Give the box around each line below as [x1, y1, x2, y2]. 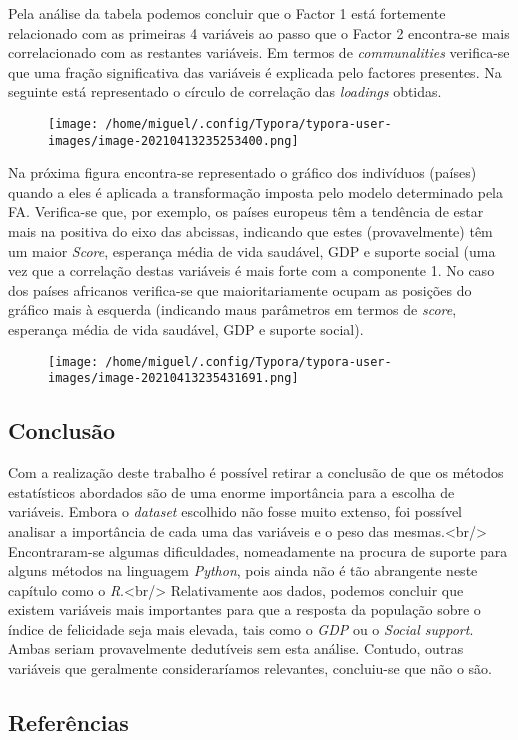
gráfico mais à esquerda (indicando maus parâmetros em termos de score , [8, 299, 457, 320]
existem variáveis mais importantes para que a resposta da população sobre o [8, 599, 481, 620]
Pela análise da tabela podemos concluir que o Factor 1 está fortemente [8, 3, 446, 23]
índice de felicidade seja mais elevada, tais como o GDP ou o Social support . [8, 618, 474, 639]
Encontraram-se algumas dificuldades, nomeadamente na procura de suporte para [8, 540, 508, 561]
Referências [8, 707, 129, 738]
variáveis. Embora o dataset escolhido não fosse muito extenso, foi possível [8, 501, 463, 522]
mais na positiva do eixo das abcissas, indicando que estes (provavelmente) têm [8, 221, 493, 242]
